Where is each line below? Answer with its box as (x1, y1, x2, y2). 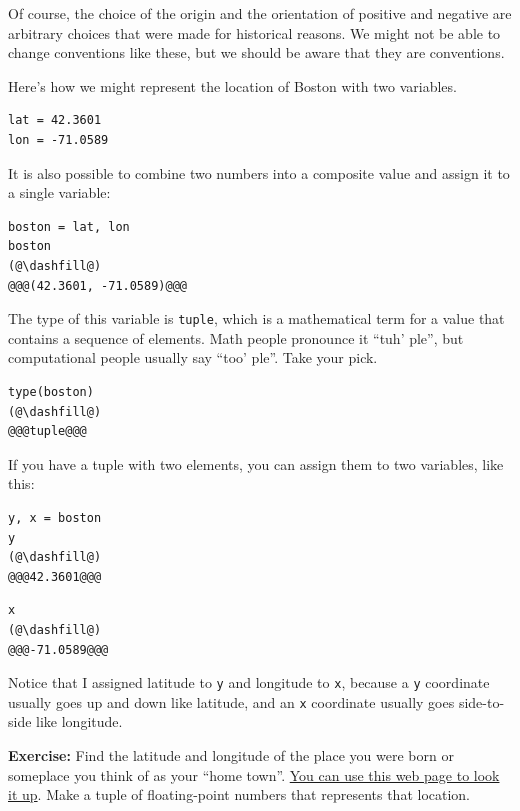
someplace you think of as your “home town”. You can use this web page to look (8, 764, 500, 785)
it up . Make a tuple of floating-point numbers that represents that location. (8, 784, 471, 805)
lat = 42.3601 (8, 113, 102, 128)
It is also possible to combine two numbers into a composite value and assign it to (8, 162, 510, 183)
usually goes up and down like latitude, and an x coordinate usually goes (8, 691, 455, 712)
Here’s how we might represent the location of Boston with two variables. (8, 75, 457, 96)
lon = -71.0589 (8, 132, 109, 147)
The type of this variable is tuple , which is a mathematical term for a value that (8, 308, 505, 329)
